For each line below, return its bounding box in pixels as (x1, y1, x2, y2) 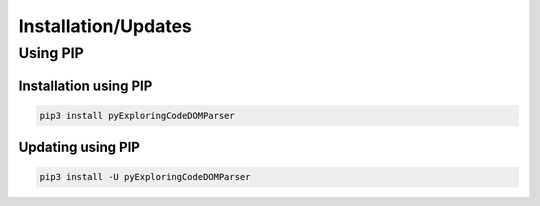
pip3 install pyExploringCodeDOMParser (39, 110, 235, 121)
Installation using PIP (18, 77, 153, 94)
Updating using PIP (18, 139, 140, 156)
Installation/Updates (18, 15, 192, 37)
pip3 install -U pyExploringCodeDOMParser (39, 171, 251, 183)
